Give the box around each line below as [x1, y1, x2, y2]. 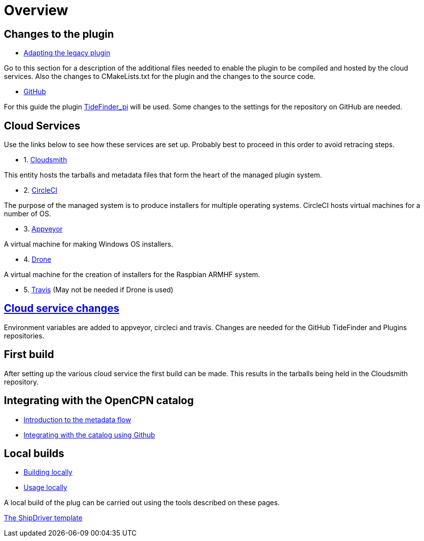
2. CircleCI [24, 186, 57, 195]
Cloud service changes [4, 302, 119, 315]
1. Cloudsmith [24, 155, 67, 164]
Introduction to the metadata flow [24, 415, 132, 424]
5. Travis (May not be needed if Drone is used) [24, 285, 174, 294]
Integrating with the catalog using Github [24, 430, 155, 439]
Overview [4, 2, 68, 19]
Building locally [24, 468, 73, 477]
